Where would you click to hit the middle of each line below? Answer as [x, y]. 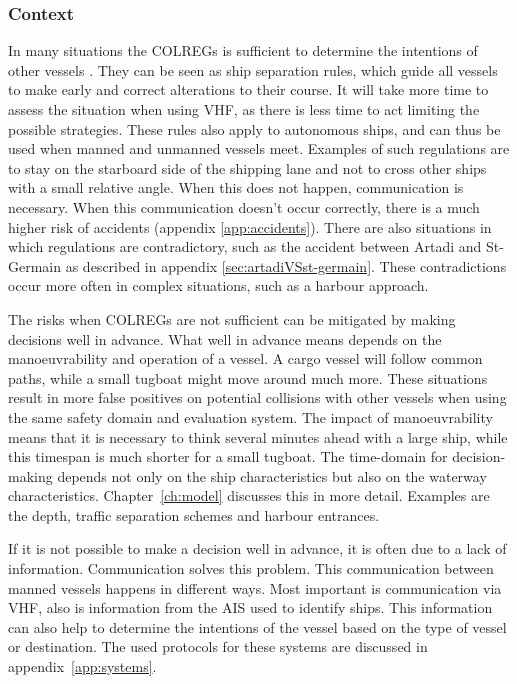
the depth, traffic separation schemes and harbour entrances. [194, 514]
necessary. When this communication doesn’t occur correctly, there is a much [244, 206]
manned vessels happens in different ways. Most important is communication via [255, 587]
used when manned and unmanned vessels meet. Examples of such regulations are [259, 148]
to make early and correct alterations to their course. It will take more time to [248, 89]
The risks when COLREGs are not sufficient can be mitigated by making [232, 318]
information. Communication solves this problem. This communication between [251, 568]
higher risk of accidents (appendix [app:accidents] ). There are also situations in [250, 226]
